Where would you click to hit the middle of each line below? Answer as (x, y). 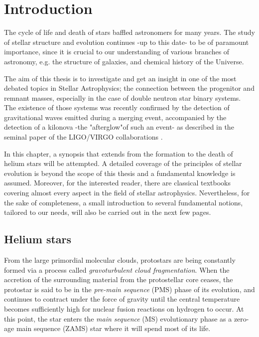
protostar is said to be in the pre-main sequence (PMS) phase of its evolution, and (129, 289)
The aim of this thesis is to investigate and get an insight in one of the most (120, 78)
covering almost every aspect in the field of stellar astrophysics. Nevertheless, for (127, 193)
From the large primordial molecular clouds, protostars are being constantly (120, 260)
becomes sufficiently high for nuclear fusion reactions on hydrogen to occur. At (124, 308)
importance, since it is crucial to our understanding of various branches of (117, 52)
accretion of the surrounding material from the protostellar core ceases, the (119, 279)
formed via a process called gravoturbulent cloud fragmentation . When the (117, 269)
